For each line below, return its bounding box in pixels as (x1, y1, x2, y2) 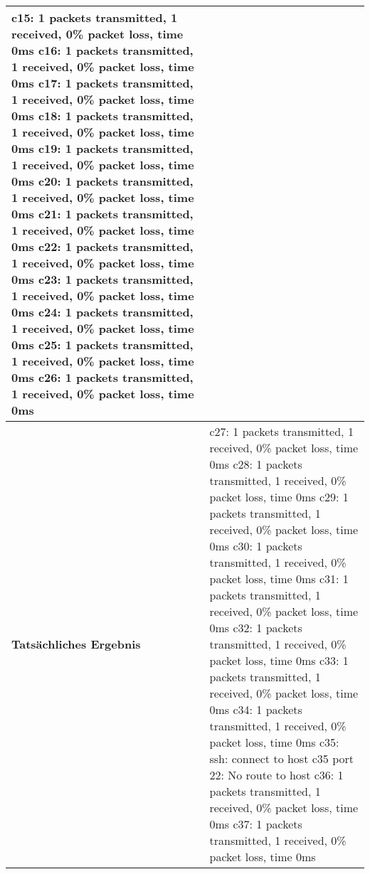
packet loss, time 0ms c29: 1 (209, 489, 349, 505)
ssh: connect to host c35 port (209, 750, 354, 767)
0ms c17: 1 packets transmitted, (11, 75, 194, 91)
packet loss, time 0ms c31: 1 (209, 570, 349, 587)
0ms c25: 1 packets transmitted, (11, 336, 194, 353)
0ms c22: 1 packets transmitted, (11, 238, 194, 255)
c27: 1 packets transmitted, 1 (209, 423, 354, 439)
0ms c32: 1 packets (209, 619, 302, 636)
